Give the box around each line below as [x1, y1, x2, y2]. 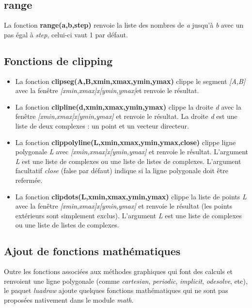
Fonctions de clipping [4, 53, 113, 68]
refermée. [15, 175, 43, 185]
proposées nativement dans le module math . [4, 294, 134, 305]
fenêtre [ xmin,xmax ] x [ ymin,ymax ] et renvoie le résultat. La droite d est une [15, 111, 237, 121]
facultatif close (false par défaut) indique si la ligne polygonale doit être [15, 165, 228, 176]
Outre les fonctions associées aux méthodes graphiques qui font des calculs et [4, 266, 233, 276]
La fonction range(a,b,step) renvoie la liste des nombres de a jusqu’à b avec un [4, 20, 244, 30]
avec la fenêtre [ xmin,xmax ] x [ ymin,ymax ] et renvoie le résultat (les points [15, 201, 233, 211]
